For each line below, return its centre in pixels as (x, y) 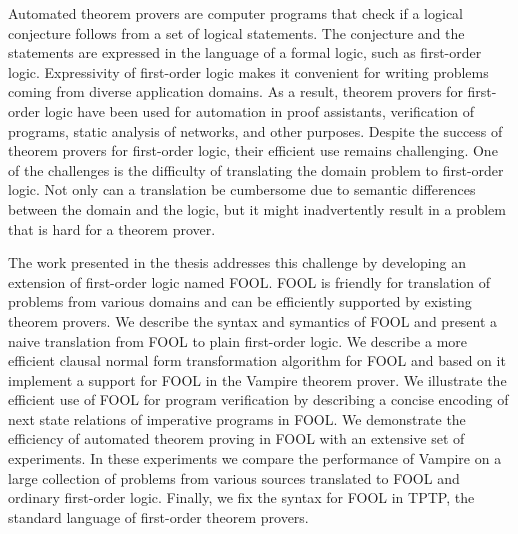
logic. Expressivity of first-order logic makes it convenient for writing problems (248, 71)
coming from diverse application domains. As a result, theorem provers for (235, 91)
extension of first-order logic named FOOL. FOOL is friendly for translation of (249, 281)
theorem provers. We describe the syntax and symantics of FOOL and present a (253, 320)
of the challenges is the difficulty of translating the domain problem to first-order (256, 169)
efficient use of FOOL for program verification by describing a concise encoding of (258, 399)
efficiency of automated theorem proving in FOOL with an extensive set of (236, 438)
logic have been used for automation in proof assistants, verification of (259, 110)
